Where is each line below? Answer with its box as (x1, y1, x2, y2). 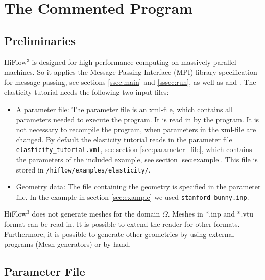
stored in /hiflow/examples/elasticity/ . (16, 164, 151, 175)
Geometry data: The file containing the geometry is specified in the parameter (16, 181, 261, 192)
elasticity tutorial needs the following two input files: (4, 87, 169, 97)
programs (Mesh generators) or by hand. (4, 239, 131, 249)
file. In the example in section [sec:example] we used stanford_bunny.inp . (16, 191, 249, 202)
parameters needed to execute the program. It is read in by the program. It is (16, 114, 259, 124)
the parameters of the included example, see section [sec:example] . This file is (16, 154, 258, 164)
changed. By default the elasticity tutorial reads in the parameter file (16, 134, 232, 144)
